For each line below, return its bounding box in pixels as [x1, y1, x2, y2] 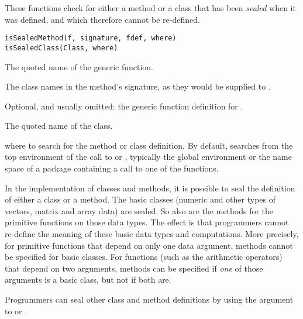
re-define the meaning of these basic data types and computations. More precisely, [5, 228, 299, 240]
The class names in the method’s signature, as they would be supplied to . [5, 80, 271, 92]
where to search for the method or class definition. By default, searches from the [5, 139, 293, 151]
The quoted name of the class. [5, 119, 113, 132]
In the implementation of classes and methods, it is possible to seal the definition [5, 181, 295, 194]
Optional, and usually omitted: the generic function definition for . [5, 100, 243, 112]
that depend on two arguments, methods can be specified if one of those [5, 262, 263, 274]
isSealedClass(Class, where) [5, 43, 118, 52]
